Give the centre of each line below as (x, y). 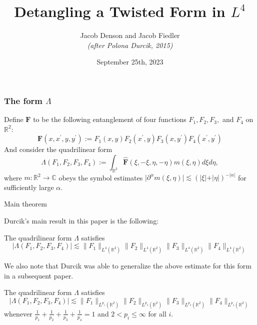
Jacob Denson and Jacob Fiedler (130, 35)
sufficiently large (29, 187)
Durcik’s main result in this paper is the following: (81, 221)
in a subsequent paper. (39, 275)
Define (14, 119)
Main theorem (25, 204)
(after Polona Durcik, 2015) (130, 45)
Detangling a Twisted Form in (120, 11)
